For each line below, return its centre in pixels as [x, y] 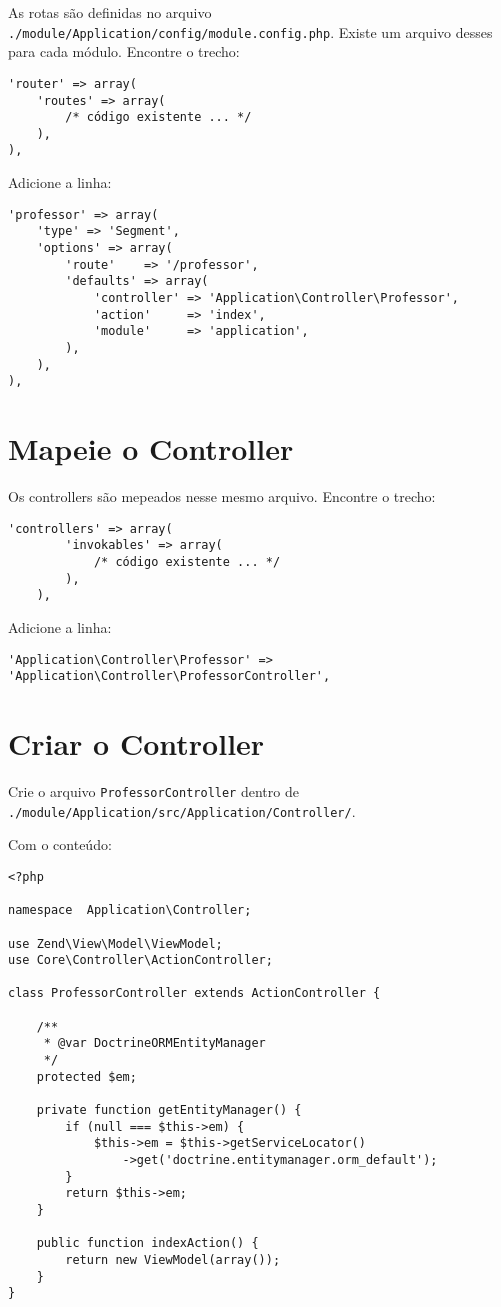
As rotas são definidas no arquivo [110, 12]
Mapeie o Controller [151, 448]
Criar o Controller [136, 743]
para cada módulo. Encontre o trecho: [124, 51]
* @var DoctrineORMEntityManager [154, 1043]
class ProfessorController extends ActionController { [194, 993]
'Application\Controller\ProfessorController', [169, 676]
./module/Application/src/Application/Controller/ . [182, 810]
